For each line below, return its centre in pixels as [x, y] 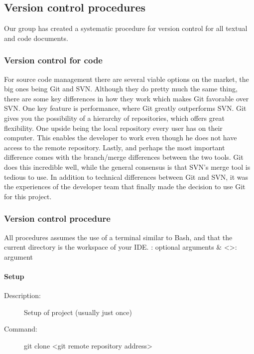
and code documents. [36, 38]
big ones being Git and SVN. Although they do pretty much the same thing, [121, 89]
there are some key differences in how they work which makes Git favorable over [127, 98]
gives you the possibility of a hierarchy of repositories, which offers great [114, 118]
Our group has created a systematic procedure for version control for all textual [126, 28]
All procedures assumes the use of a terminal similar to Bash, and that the [118, 237]
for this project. [28, 196]
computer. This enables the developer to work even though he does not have [121, 138]
